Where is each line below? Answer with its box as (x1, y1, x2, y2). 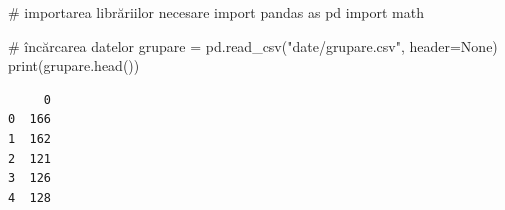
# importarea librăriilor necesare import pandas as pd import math (8, 2, 424, 22)
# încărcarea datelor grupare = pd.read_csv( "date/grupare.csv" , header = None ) (8, 35, 498, 56)
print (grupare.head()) (8, 55, 140, 76)
